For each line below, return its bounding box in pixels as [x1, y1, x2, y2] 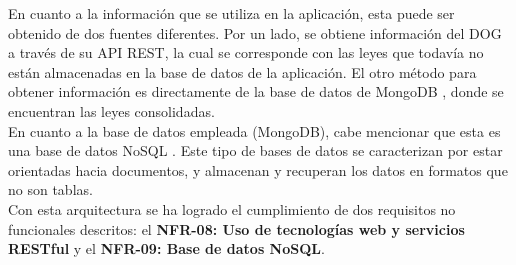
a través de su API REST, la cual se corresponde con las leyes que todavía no [8, 42, 484, 63]
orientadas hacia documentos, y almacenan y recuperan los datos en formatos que [8, 159, 508, 180]
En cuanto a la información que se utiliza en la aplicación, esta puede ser [8, 3, 455, 23]
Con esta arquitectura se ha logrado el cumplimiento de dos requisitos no [8, 198, 456, 219]
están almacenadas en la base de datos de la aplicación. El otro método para [8, 61, 477, 82]
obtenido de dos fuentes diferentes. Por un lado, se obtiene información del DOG [8, 22, 502, 43]
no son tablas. [8, 179, 93, 200]
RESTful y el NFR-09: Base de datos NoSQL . [8, 238, 325, 259]
